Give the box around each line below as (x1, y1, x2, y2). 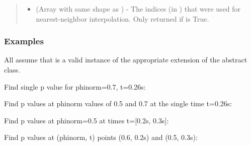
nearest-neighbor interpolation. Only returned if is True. (36, 13, 209, 24)
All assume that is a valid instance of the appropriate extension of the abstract (4, 54, 247, 65)
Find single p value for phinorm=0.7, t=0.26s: (4, 81, 146, 92)
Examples (4, 35, 44, 47)
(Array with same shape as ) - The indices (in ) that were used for (36, 4, 241, 14)
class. (4, 64, 21, 75)
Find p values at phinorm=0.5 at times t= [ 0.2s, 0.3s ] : (4, 115, 169, 125)
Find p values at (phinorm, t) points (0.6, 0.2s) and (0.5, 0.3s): (4, 132, 198, 142)
